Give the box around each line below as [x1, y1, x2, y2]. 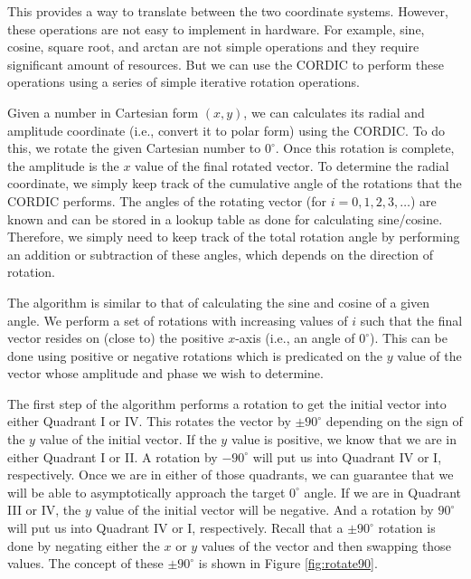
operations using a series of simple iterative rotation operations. [7, 72, 360, 91]
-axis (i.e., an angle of [235, 328, 355, 347]
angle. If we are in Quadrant [304, 482, 462, 501]
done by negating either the [7, 536, 160, 555]
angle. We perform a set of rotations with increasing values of [7, 310, 348, 329]
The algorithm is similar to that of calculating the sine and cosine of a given [7, 292, 430, 311]
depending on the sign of [325, 412, 463, 431]
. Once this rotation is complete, [275, 138, 455, 157]
